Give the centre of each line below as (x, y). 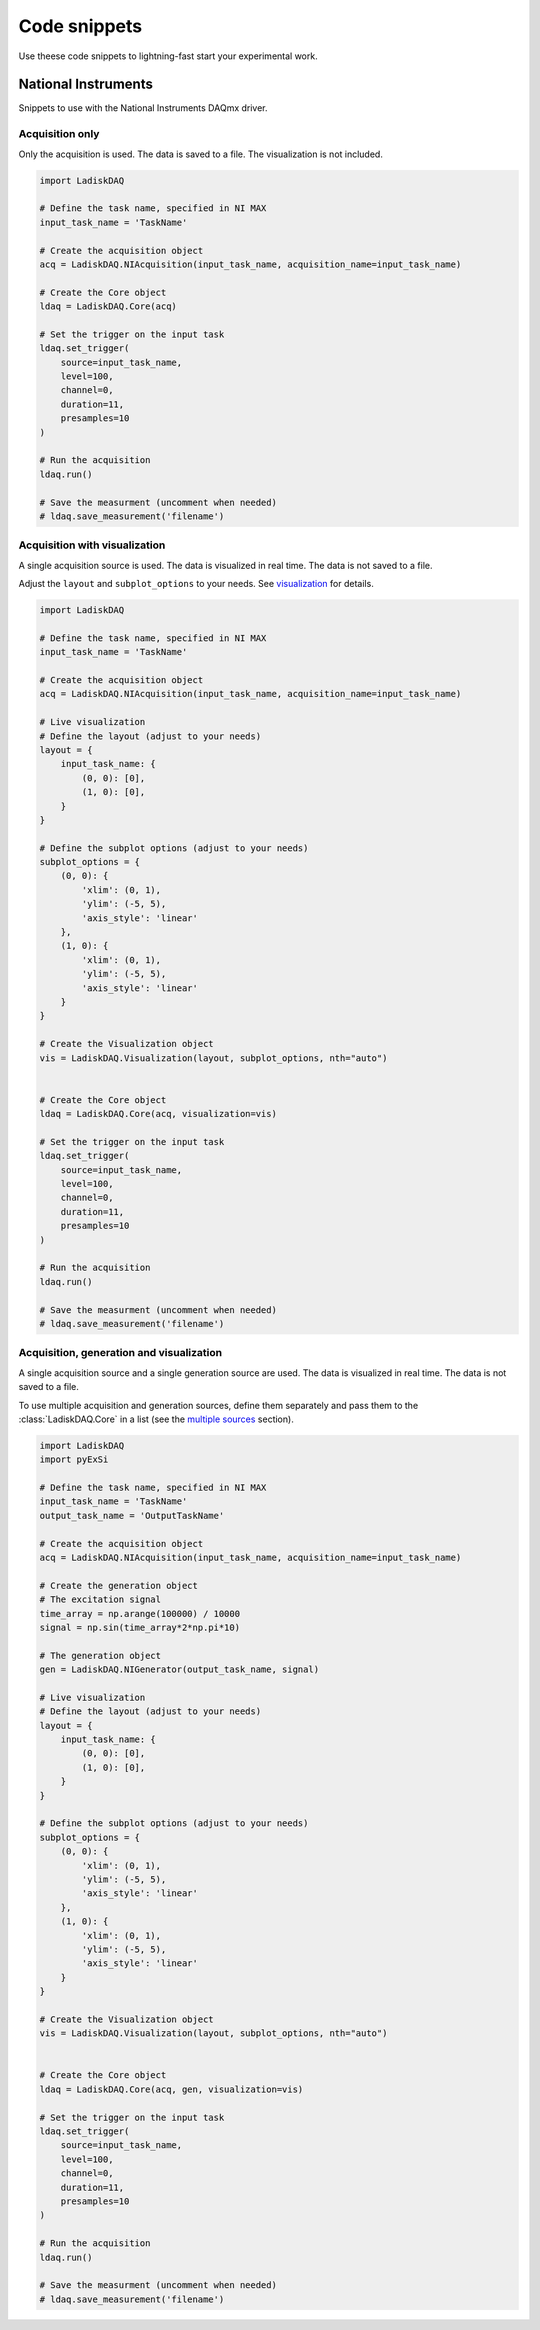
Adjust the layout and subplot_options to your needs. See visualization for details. (196, 584)
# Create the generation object (119, 1585)
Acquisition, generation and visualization (120, 1353)
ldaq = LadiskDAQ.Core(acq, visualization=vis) (158, 1114)
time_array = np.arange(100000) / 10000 (139, 1613)
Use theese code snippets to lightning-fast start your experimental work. (168, 56)
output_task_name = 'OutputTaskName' (132, 1515)
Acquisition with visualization (92, 545)
